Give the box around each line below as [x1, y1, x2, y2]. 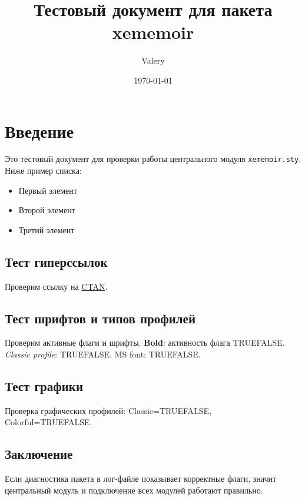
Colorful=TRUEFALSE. [5, 416, 92, 428]
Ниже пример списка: [5, 164, 82, 177]
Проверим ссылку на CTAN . [5, 280, 108, 292]
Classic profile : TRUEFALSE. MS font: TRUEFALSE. [5, 348, 201, 360]
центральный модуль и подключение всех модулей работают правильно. [5, 484, 263, 496]
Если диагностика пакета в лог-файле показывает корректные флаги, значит [5, 472, 277, 485]
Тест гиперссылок [5, 252, 108, 270]
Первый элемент [18, 184, 77, 196]
